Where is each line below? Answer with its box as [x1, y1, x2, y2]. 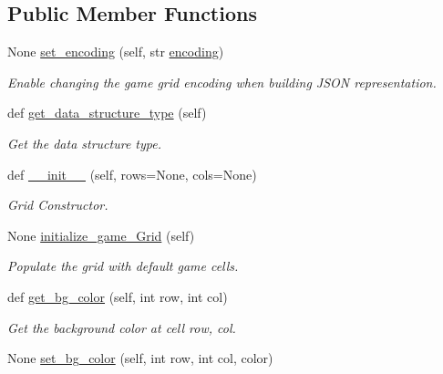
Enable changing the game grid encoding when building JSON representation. [7, 72, 437, 91]
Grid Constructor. [7, 195, 108, 214]
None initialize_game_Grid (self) [7, 225, 195, 244]
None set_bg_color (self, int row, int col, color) [7, 348, 273, 368]
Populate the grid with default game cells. [7, 256, 239, 275]
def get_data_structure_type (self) [7, 103, 207, 122]
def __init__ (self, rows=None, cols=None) [7, 164, 257, 183]
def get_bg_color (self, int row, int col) [7, 286, 228, 306]
